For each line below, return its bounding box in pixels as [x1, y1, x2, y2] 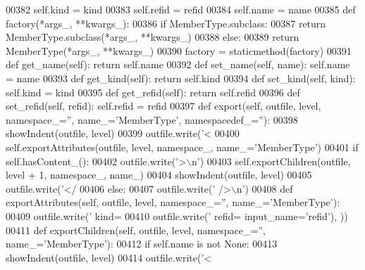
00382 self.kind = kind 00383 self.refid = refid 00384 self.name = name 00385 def [6, 2, 356, 16]
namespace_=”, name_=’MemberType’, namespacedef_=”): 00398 [6, 112, 298, 127]
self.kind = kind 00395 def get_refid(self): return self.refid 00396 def [6, 84, 300, 99]
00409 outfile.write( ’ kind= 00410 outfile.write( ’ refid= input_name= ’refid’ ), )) [6, 208, 348, 223]
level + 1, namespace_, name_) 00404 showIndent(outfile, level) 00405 [6, 167, 312, 182]
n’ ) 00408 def [236, 181, 293, 195]
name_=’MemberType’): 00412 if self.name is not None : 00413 [6, 236, 278, 251]
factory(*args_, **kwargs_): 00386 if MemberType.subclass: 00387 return [6, 15, 326, 30]
